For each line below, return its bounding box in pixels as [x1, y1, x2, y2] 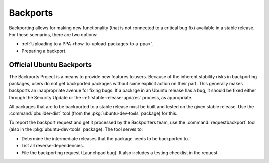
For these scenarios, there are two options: [9, 31, 98, 37]
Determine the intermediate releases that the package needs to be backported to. [21, 135, 189, 141]
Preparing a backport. [21, 48, 67, 54]
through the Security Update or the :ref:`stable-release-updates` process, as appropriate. [9, 94, 193, 100]
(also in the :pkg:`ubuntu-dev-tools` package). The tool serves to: [9, 126, 143, 132]
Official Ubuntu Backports [9, 60, 92, 69]
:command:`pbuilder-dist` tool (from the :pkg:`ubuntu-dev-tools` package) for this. [9, 110, 178, 116]
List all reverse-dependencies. [21, 143, 84, 149]
